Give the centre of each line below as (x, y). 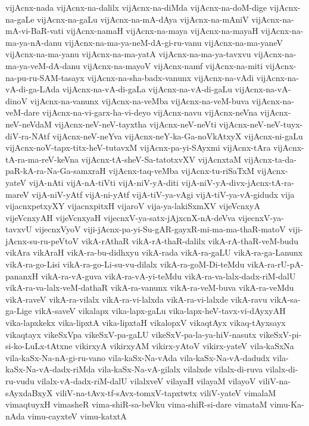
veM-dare (23, 112)
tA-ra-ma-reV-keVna (42, 159)
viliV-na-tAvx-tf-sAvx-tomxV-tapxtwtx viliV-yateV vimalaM (166, 392)
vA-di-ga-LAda (33, 89)
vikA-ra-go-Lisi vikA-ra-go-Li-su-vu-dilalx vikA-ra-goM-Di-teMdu (125, 264)
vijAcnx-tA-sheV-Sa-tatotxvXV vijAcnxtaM (161, 159)
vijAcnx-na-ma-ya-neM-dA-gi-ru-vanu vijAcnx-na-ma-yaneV (174, 42)
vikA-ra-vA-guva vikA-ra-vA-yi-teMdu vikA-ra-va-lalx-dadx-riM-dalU (168, 276)
